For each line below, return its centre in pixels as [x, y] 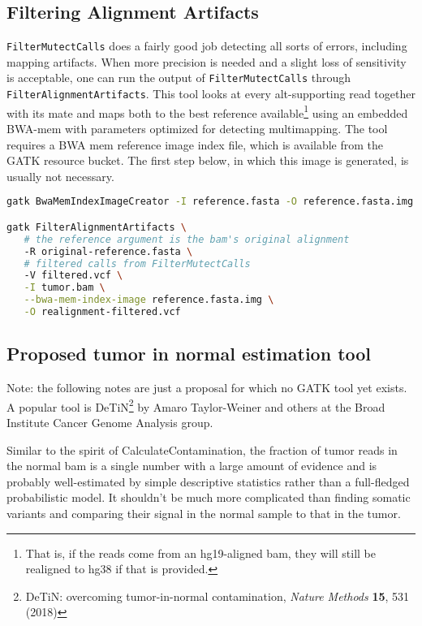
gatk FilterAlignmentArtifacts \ [97, 227]
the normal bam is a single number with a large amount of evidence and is [192, 466]
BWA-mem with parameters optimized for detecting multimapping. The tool [197, 129]
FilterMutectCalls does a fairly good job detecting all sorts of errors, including [207, 46]
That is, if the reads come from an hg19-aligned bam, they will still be [200, 553]
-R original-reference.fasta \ [108, 251]
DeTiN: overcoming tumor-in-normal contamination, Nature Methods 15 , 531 [217, 596]
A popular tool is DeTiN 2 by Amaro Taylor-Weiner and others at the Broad [196, 405]
